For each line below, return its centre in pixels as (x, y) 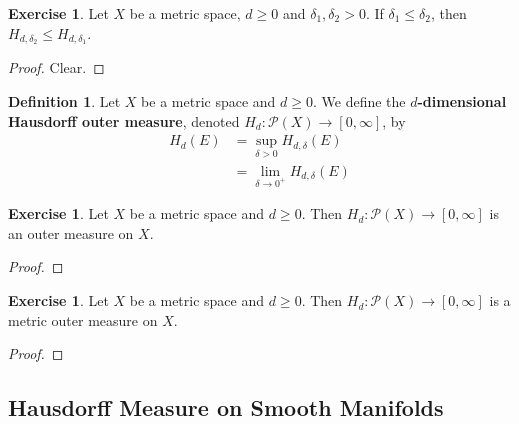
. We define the (359, 101)
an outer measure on (71, 232)
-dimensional (462, 101)
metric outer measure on (83, 319)
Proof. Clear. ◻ (56, 67)
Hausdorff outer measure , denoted (124, 120)
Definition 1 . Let (64, 101)
